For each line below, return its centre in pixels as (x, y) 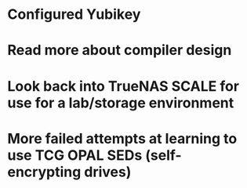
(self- (163, 155)
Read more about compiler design (120, 51)
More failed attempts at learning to (122, 138)
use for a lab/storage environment (121, 103)
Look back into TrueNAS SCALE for (123, 86)
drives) (108, 172)
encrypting (44, 172)
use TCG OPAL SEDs (75, 155)
